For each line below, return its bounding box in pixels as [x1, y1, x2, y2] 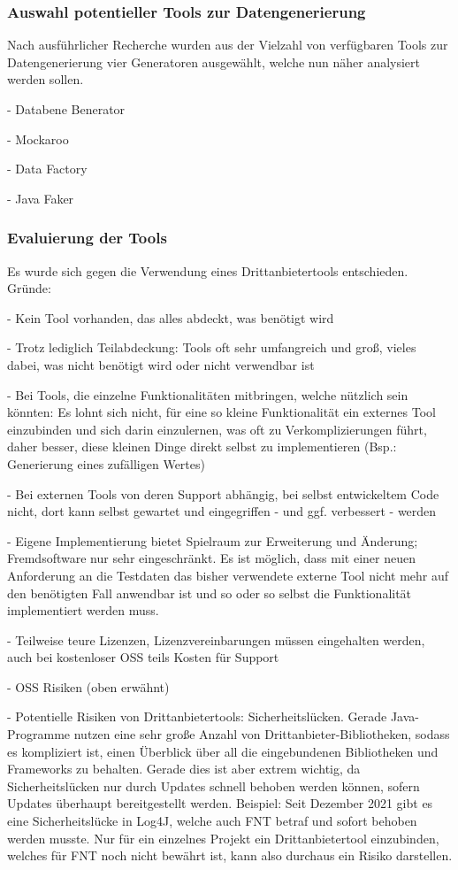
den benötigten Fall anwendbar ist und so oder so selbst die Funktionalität [7, 583, 412, 602]
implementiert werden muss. [7, 601, 159, 620]
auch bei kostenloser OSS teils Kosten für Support [7, 648, 279, 666]
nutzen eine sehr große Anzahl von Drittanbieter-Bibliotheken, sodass [73, 725, 450, 743]
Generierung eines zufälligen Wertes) [7, 454, 205, 473]
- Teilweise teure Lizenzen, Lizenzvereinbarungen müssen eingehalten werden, [7, 630, 425, 649]
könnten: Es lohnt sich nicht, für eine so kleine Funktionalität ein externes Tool [7, 403, 436, 421]
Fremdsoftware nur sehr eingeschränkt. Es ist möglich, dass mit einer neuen [7, 549, 416, 567]
